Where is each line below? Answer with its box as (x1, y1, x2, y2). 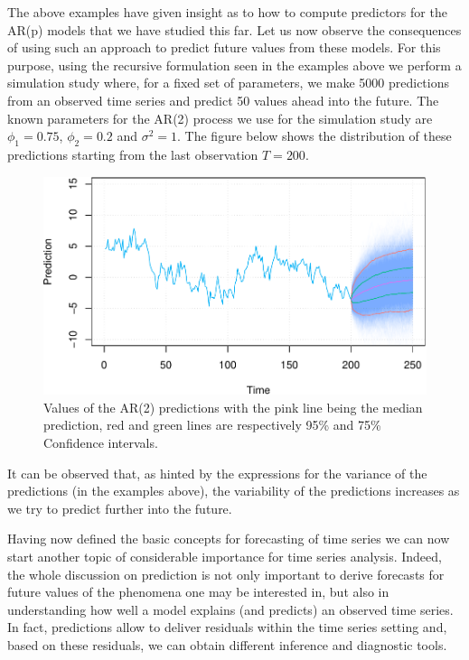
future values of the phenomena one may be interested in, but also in (7, 582, 389, 601)
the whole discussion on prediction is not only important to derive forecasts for (7, 564, 445, 583)
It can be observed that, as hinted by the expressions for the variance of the (7, 463, 427, 482)
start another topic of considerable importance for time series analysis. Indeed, (7, 546, 442, 565)
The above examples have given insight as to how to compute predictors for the (7, 3, 447, 21)
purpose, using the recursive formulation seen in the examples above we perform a (7, 55, 462, 74)
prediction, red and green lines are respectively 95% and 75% (43, 415, 381, 434)
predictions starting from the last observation (7, 144, 258, 163)
